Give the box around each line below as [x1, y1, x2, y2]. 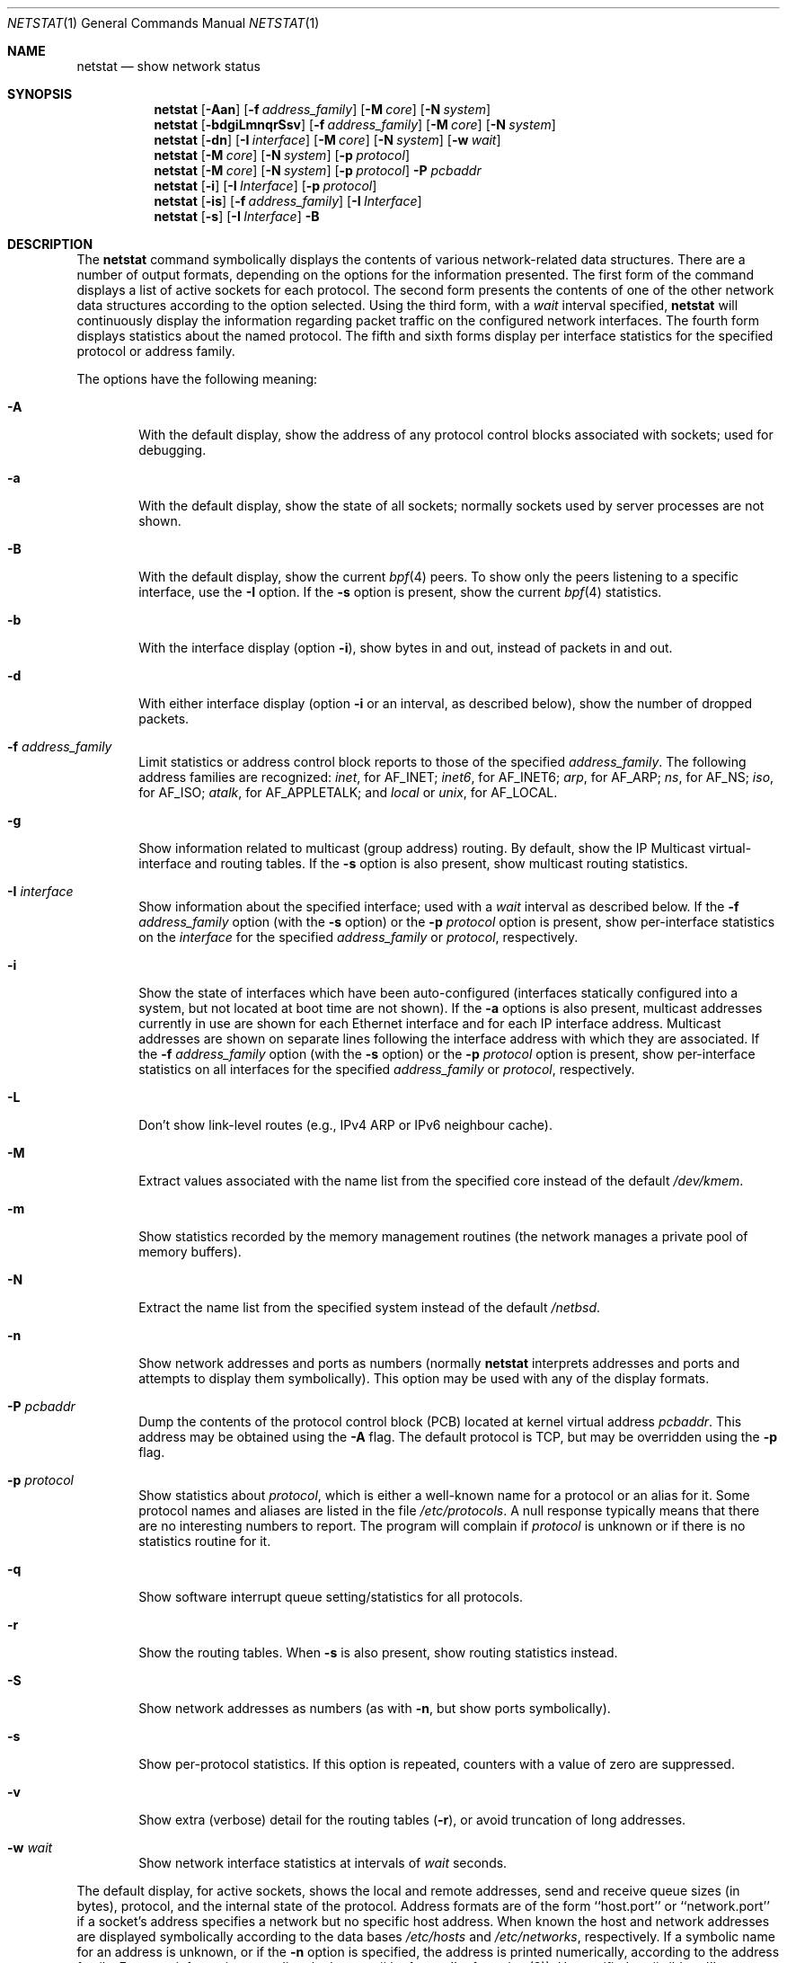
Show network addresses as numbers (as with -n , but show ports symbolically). [138, 1701, 611, 1716]
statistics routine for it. [138, 1533, 271, 1549]
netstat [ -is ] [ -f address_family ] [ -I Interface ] [154, 193, 422, 209]
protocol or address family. [76, 343, 235, 359]
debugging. [138, 442, 207, 457]
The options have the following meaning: [76, 371, 318, 386]
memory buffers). [138, 1244, 242, 1259]
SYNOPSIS [7, 86, 73, 102]
